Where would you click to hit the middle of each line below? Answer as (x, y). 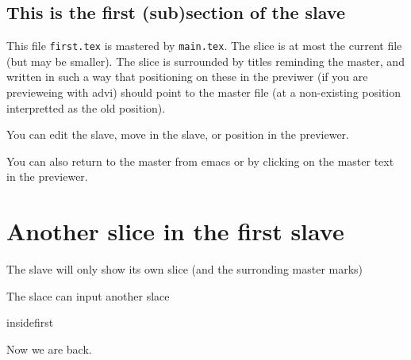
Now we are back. (49, 349)
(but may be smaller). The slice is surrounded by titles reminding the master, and (205, 61)
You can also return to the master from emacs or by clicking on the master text (200, 161)
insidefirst (30, 322)
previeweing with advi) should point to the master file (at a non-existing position (204, 92)
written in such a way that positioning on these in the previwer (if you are (187, 77)
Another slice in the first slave (175, 231)
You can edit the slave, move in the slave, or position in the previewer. (178, 134)
